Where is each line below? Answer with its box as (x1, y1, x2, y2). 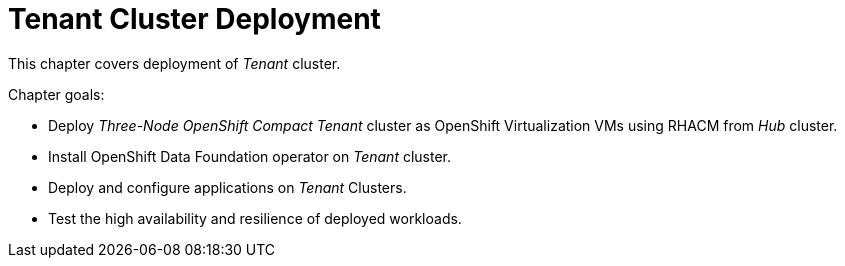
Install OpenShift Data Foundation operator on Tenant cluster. (48, 147, 452, 165)
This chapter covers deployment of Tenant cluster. (8, 54, 341, 72)
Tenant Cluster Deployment (8, 2, 381, 36)
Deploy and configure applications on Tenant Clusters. (48, 178, 407, 196)
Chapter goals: (8, 85, 105, 103)
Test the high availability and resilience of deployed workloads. (48, 209, 462, 227)
